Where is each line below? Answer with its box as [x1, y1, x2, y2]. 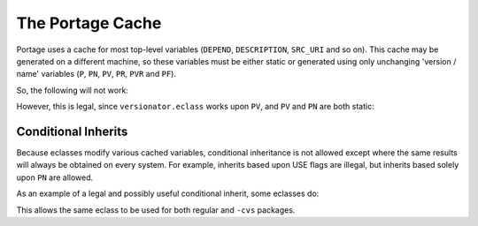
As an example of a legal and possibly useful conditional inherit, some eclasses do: [16, 188, 320, 199]
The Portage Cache [16, 13, 162, 33]
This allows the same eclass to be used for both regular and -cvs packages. [16, 204, 296, 215]
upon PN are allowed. [16, 172, 94, 183]
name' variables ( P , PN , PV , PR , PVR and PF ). [16, 69, 177, 79]
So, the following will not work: [16, 85, 128, 95]
